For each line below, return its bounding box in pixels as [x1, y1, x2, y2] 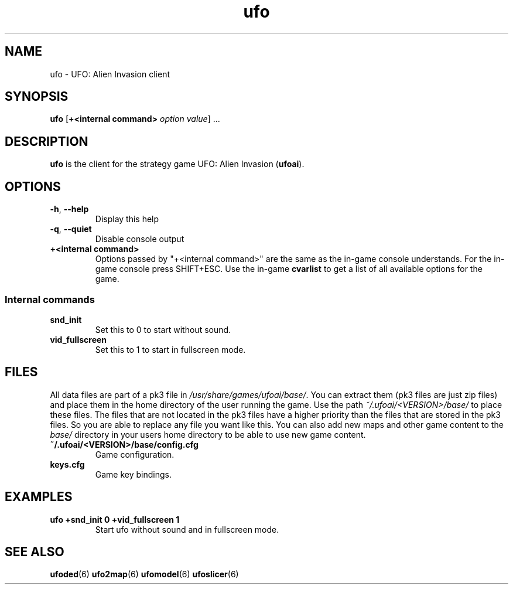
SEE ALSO [5, 544, 64, 559]
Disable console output [95, 234, 184, 244]
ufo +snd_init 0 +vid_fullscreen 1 [50, 514, 180, 525]
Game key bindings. [95, 469, 172, 479]
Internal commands [5, 293, 95, 305]
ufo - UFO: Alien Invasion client [50, 69, 170, 79]
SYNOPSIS [5, 89, 69, 104]
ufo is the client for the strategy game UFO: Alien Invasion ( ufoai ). [50, 159, 305, 169]
